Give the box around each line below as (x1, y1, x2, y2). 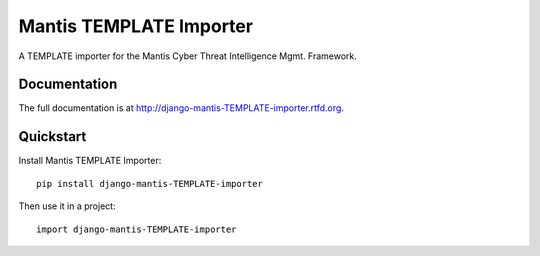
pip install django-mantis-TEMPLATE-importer (36, 178, 264, 189)
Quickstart (18, 128, 87, 145)
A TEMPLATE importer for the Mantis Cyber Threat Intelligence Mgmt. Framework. (18, 50, 357, 62)
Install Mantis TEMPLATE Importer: (18, 155, 162, 167)
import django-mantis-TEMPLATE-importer (36, 223, 237, 235)
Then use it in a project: (18, 200, 116, 212)
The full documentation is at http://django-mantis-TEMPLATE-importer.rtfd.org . (18, 102, 345, 114)
